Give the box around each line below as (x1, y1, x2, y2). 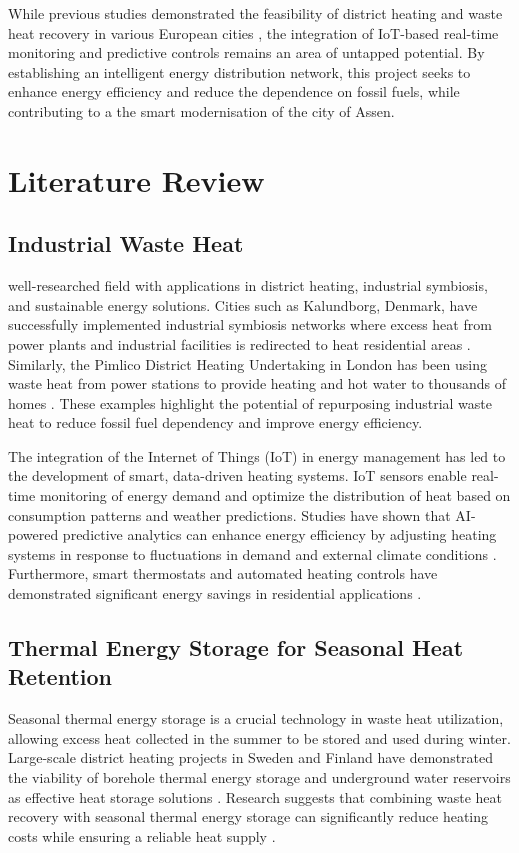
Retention (8, 661, 112, 692)
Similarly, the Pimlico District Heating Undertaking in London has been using (8, 353, 487, 374)
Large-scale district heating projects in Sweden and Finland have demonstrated (8, 747, 494, 768)
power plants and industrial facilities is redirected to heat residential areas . (8, 333, 471, 354)
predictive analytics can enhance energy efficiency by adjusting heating (62, 524, 497, 545)
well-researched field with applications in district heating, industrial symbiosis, (8, 275, 488, 296)
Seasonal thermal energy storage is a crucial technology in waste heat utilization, (8, 708, 504, 729)
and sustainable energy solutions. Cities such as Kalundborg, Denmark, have (8, 294, 478, 315)
